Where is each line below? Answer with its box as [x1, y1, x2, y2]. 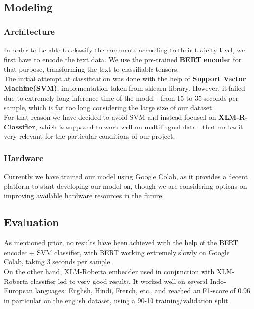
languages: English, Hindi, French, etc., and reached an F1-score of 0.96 [35, 285, 251, 296]
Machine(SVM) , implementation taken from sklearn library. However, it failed [4, 83, 245, 93]
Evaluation [4, 214, 59, 230]
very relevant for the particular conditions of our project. [4, 131, 175, 141]
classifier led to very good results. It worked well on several [30, 276, 208, 286]
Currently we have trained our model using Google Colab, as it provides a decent [4, 171, 248, 181]
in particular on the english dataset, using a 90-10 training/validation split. [4, 295, 230, 305]
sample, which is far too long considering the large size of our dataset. [4, 102, 214, 112]
